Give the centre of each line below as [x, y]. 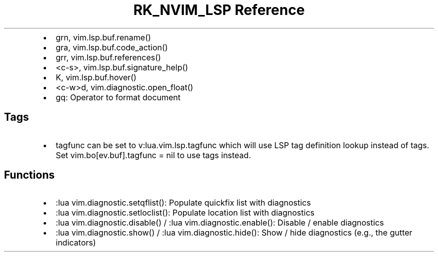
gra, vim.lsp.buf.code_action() [112, 47]
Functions [29, 175]
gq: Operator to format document [118, 97]
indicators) [76, 243]
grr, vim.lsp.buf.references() [108, 57]
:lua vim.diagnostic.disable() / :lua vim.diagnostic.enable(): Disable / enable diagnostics [220, 223]
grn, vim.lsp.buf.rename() [103, 37]
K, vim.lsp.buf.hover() [96, 77]
